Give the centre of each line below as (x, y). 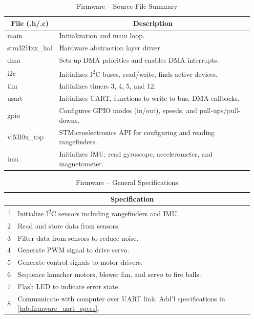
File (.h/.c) (30, 23)
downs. (69, 120)
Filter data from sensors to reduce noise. (78, 238)
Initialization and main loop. (102, 35)
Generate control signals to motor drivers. (80, 262)
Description (153, 23)
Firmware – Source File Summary (127, 6)
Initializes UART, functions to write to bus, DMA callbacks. (149, 98)
